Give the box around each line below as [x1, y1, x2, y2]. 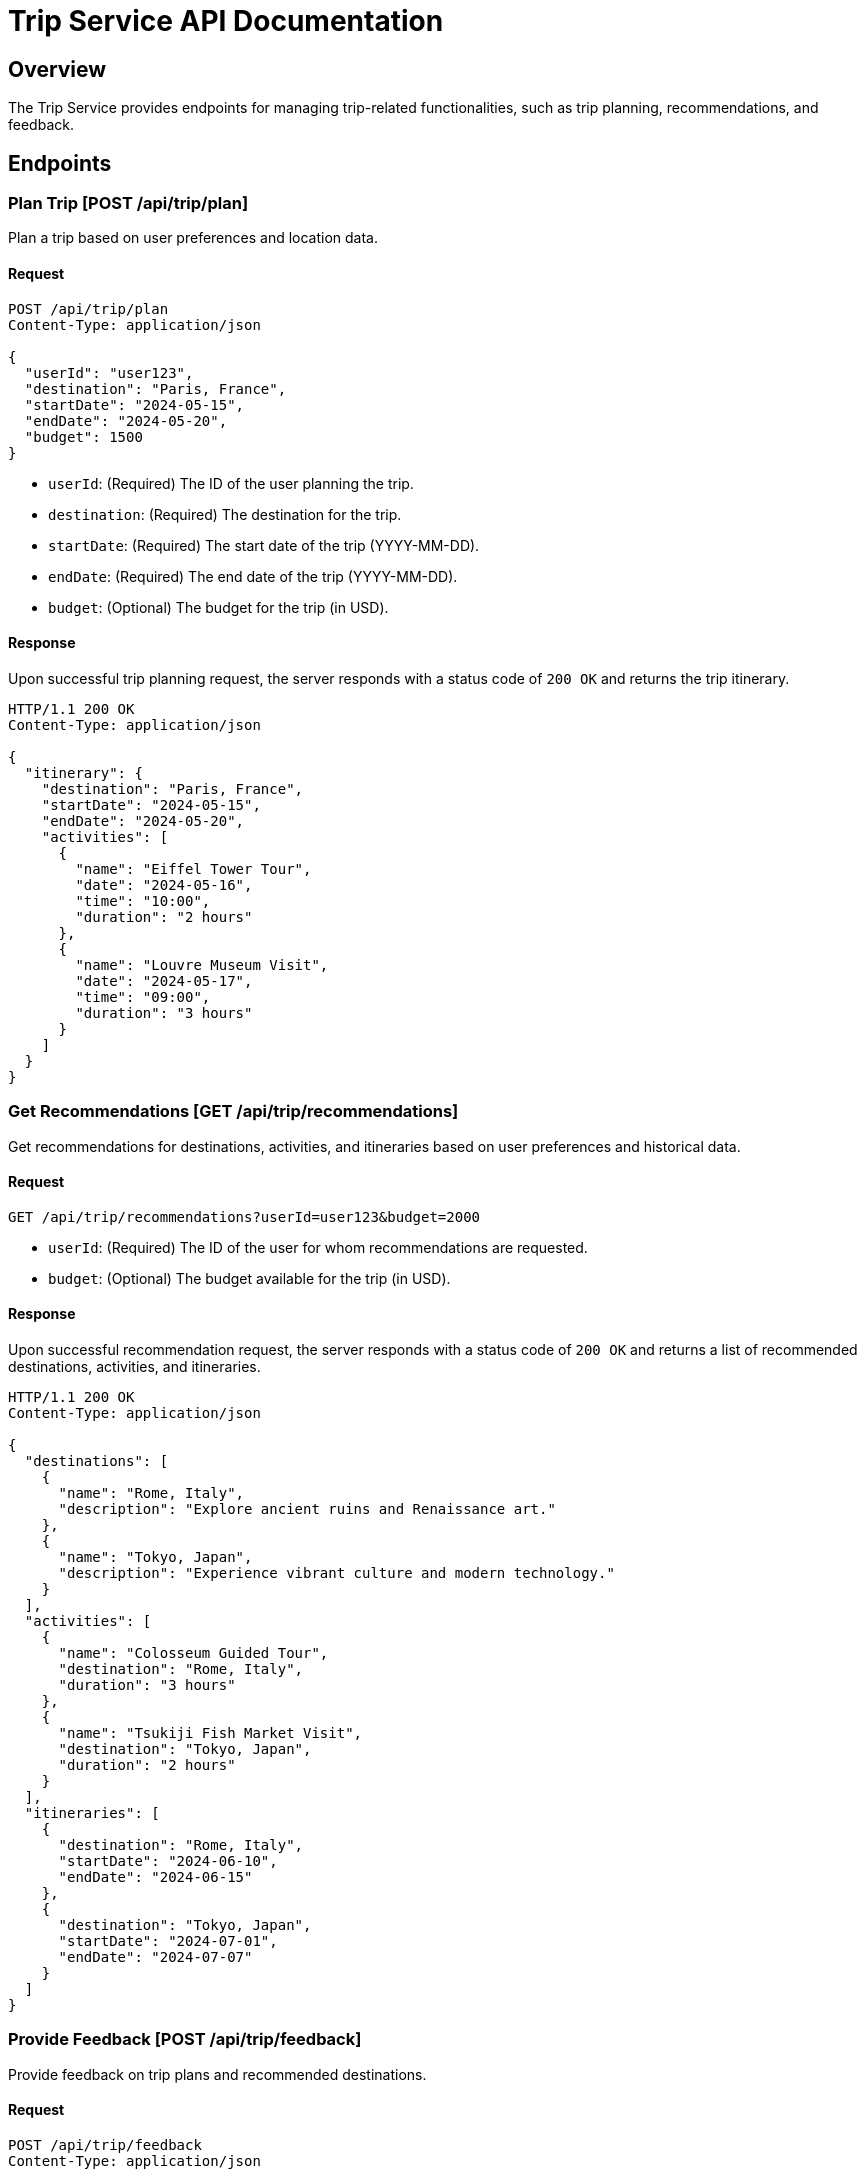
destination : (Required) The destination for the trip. [48, 505, 402, 523]
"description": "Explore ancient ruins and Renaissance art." [58, 1501, 556, 1518]
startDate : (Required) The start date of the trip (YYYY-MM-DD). [48, 536, 480, 554]
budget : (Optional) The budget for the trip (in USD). [48, 598, 389, 616]
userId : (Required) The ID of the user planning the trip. [48, 474, 414, 492]
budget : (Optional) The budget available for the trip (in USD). [48, 1269, 451, 1287]
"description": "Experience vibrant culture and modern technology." [58, 1565, 615, 1582]
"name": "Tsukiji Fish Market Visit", [58, 1725, 363, 1742]
